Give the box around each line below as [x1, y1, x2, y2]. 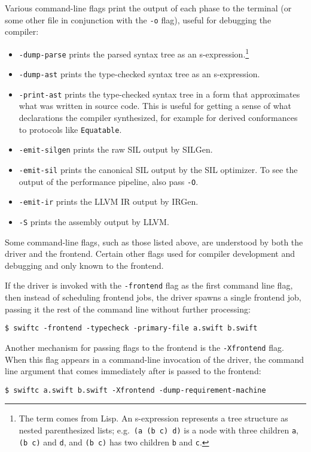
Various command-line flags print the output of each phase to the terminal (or [5, 2, 292, 14]
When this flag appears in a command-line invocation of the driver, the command [5, 353, 304, 365]
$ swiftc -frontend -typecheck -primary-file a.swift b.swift [5, 324, 258, 333]
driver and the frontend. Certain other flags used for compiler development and [5, 247, 295, 260]
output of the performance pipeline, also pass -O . [19, 175, 199, 187]
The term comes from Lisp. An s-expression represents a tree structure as [19, 412, 288, 424]
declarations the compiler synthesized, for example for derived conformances [19, 111, 298, 124]
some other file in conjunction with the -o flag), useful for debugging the [5, 13, 272, 26]
